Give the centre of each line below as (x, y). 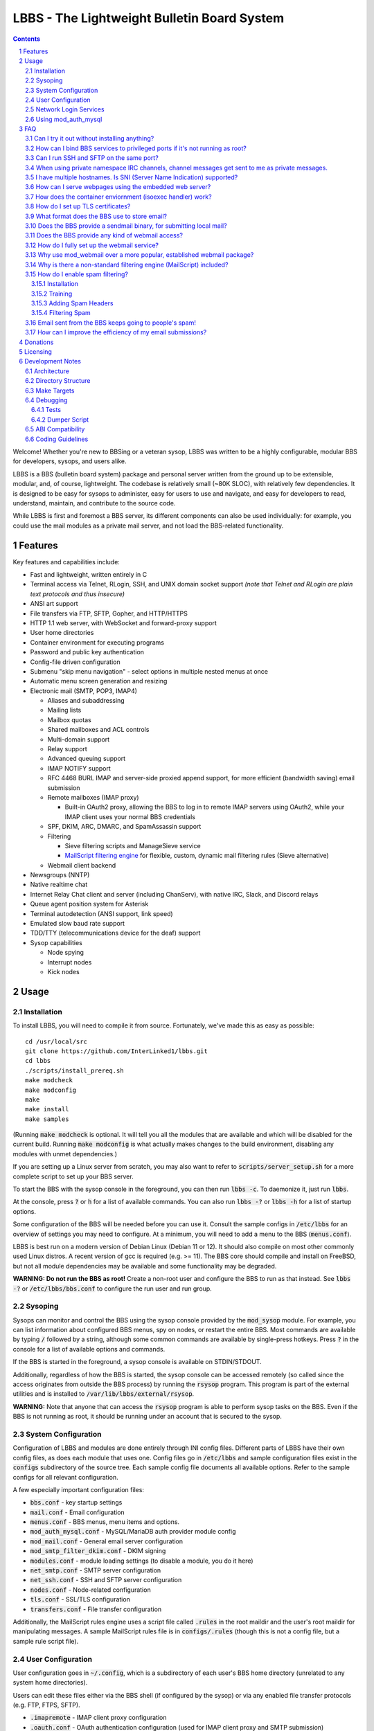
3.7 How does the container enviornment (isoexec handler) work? (118, 197)
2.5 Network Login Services (65, 109)
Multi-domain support (79, 739)
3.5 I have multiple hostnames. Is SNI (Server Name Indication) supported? (132, 177)
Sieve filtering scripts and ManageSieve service (133, 845)
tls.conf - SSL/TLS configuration (80, 1599)
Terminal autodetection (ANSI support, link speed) (101, 913)
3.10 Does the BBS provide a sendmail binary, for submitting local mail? (126, 226)
